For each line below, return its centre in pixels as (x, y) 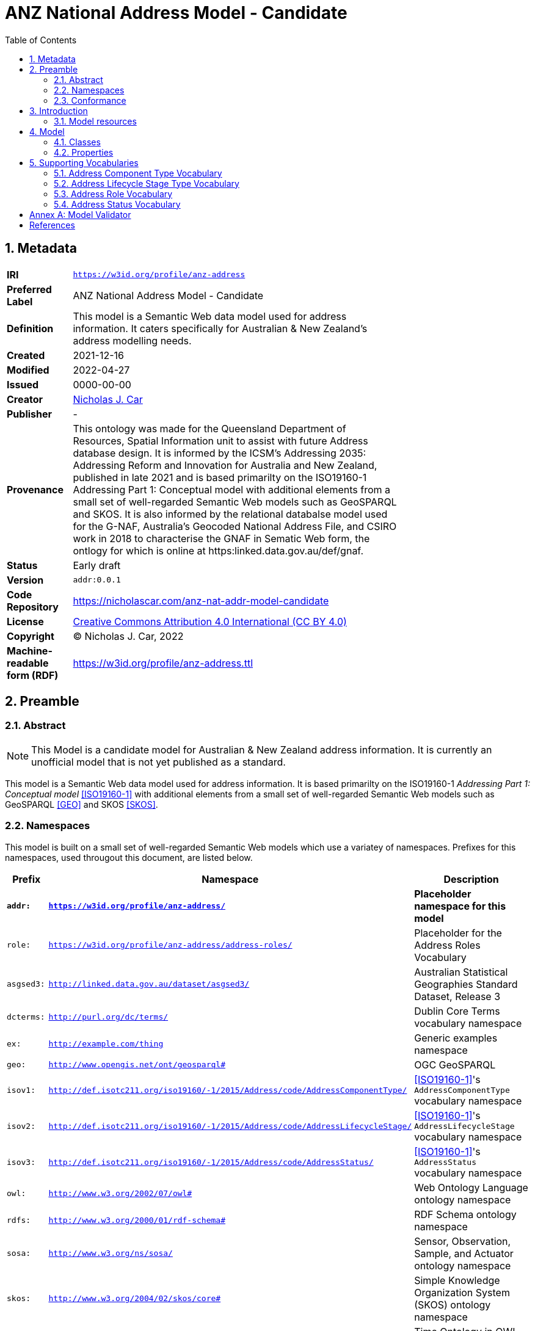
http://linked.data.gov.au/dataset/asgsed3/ (149, 984)
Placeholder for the (458, 933)
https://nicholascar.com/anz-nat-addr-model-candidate (201, 600)
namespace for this (460, 906)
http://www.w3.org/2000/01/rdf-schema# (137, 1220)
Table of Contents (41, 40)
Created (26, 355)
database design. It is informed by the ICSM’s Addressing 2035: (220, 453)
